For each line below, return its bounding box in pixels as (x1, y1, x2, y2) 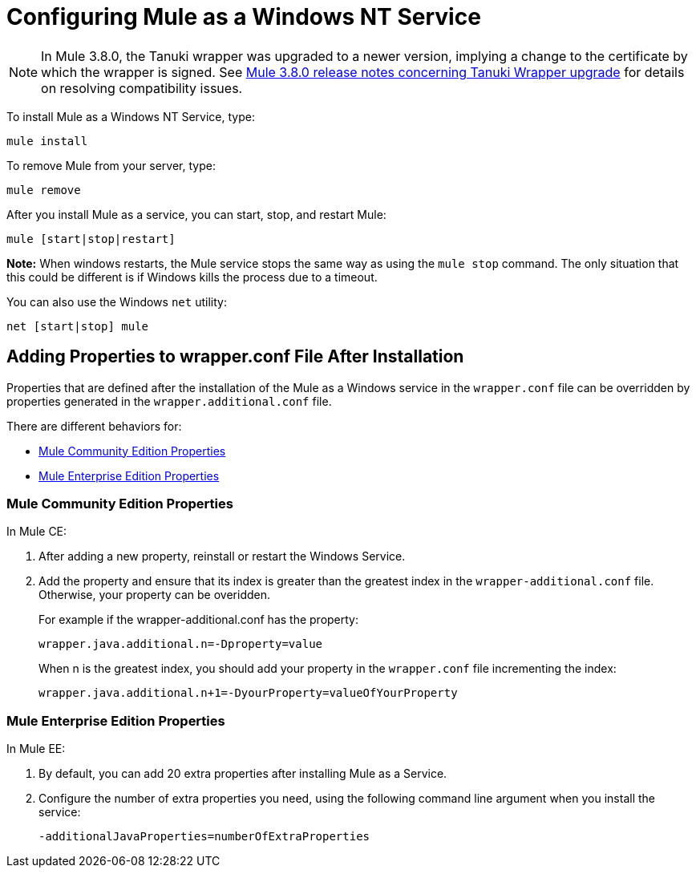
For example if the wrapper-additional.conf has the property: (38, 613, 359, 627)
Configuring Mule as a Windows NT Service (6, 3, 481, 30)
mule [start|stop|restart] (6, 232, 176, 245)
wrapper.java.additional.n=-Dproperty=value (38, 637, 323, 651)
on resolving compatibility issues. (41, 79, 243, 96)
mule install (6, 134, 88, 148)
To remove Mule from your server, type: (6, 158, 216, 172)
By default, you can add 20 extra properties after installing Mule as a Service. (38, 767, 447, 781)
